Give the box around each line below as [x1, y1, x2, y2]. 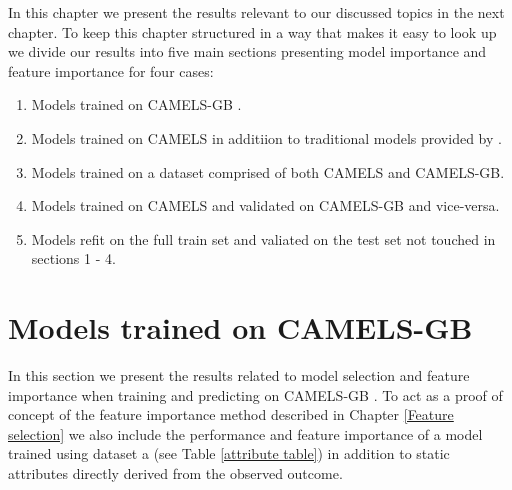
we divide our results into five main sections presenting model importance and [8, 41, 487, 62]
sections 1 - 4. [31, 248, 116, 269]
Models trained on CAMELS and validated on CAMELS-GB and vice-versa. [31, 195, 500, 216]
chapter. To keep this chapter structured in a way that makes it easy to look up [8, 21, 497, 42]
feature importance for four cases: [8, 60, 214, 81]
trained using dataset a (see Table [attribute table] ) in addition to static [8, 443, 450, 464]
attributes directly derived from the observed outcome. [8, 463, 343, 484]
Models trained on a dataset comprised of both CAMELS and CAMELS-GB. [31, 161, 505, 182]
